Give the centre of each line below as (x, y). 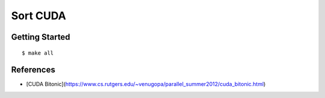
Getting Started (41, 37)
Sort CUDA (39, 16)
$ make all (38, 53)
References (33, 70)
